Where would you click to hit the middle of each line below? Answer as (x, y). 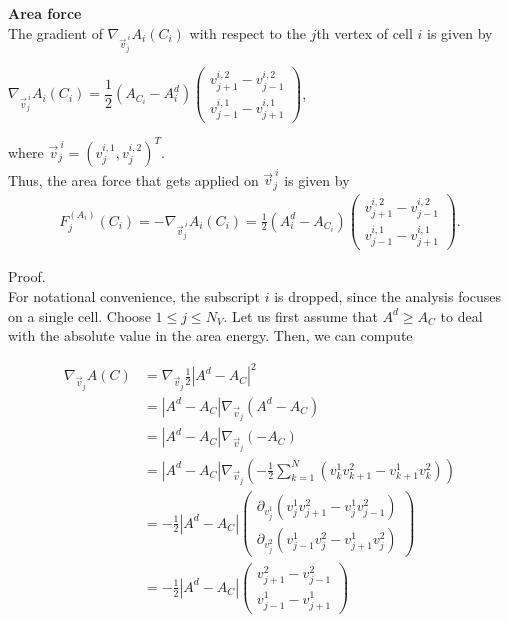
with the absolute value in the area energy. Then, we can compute (210, 335)
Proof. (27, 276)
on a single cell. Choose (79, 315)
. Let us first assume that (300, 315)
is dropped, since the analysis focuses (388, 296)
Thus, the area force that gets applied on (133, 179)
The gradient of (55, 32)
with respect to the (247, 32)
